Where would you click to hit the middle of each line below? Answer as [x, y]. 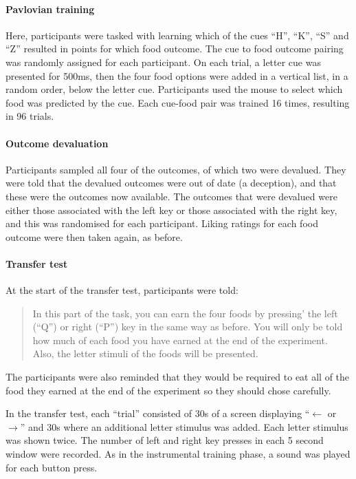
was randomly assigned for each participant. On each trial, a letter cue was [163, 62]
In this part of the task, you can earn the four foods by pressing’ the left [185, 313]
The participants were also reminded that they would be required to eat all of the [178, 377]
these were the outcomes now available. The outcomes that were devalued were [171, 196]
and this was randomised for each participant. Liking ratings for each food [162, 223]
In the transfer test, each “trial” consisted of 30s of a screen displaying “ [158, 413]
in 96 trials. [30, 116]
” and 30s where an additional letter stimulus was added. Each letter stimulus [184, 426]
